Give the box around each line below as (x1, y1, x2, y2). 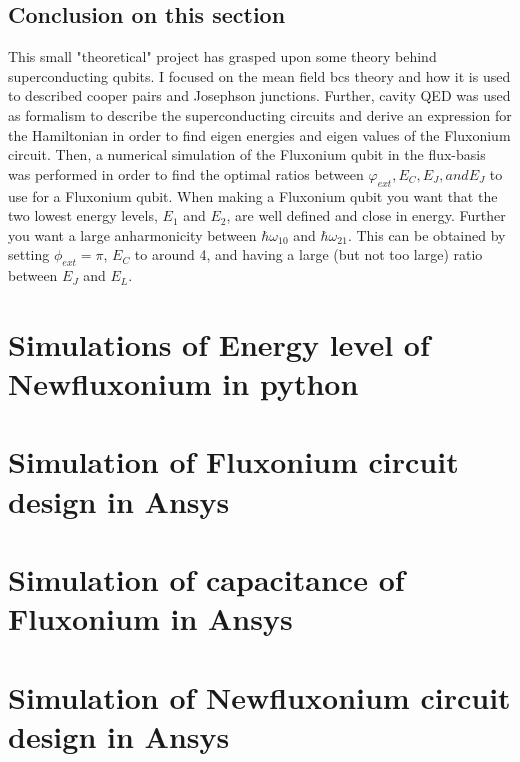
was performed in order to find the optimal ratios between (8, 163, 364, 184)
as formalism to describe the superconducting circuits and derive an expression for (8, 104, 512, 125)
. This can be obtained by (347, 224, 506, 245)
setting (8, 244, 50, 265)
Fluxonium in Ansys (8, 598, 293, 639)
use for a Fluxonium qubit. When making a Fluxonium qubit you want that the (8, 185, 498, 206)
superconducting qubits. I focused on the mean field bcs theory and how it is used (8, 65, 511, 86)
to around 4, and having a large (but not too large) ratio (134, 244, 483, 265)
